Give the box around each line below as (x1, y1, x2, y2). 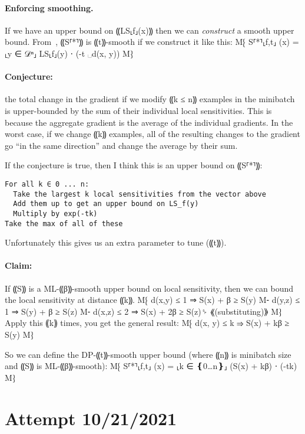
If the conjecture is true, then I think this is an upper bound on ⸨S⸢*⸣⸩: (5, 159, 263, 171)
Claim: (5, 259, 32, 272)
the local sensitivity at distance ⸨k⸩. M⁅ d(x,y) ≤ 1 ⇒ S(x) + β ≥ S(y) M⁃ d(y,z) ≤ (5, 293, 300, 306)
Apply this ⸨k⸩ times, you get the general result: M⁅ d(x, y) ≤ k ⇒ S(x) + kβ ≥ (5, 316, 290, 329)
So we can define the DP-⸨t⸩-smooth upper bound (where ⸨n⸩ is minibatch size (5, 348, 291, 360)
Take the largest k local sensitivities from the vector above (13, 190, 266, 198)
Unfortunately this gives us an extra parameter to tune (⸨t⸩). (5, 236, 227, 249)
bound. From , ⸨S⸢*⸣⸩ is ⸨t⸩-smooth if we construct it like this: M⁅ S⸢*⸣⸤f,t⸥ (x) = (5, 35, 299, 48)
